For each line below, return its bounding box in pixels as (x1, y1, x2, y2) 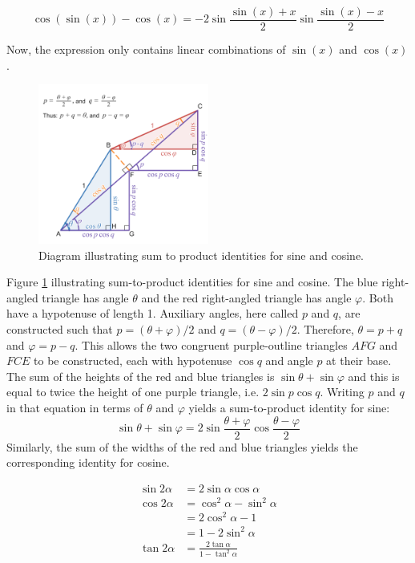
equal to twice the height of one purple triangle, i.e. (6, 383, 260, 400)
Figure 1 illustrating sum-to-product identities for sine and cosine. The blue (6, 273, 378, 290)
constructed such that (6, 320, 113, 337)
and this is (348, 367, 400, 384)
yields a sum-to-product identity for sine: (188, 399, 390, 415)
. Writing (320, 383, 365, 400)
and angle (265, 352, 313, 369)
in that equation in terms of (6, 399, 143, 415)
